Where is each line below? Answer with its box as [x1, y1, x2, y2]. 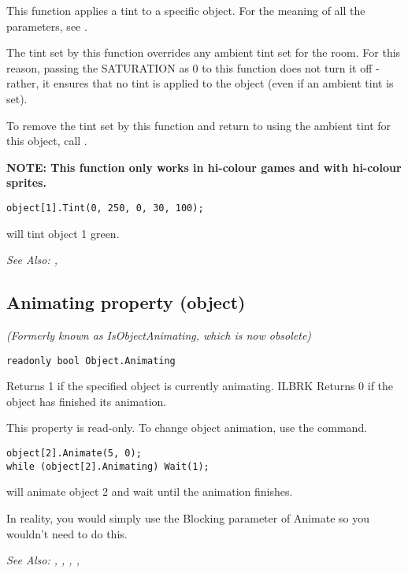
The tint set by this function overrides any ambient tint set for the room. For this [6, 44, 401, 61]
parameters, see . [6, 17, 87, 34]
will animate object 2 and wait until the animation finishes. [6, 483, 293, 500]
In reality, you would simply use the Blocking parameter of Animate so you [6, 509, 369, 526]
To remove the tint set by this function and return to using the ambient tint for [6, 117, 391, 133]
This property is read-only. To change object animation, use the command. [6, 419, 368, 436]
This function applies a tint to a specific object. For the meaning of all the [6, 2, 365, 18]
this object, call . [6, 132, 87, 149]
